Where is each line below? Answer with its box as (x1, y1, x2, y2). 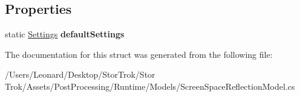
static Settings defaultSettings (5, 28, 125, 40)
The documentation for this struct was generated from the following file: (5, 48, 273, 60)
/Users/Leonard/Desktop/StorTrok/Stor (5, 68, 155, 81)
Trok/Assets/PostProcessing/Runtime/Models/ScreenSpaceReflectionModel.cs (5, 80, 295, 92)
